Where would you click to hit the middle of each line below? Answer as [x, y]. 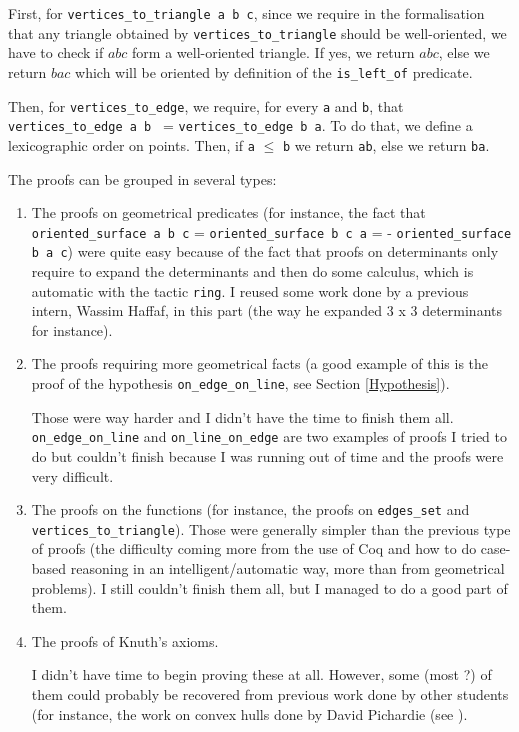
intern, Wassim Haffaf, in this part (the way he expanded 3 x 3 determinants [266, 310]
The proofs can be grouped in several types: [142, 178]
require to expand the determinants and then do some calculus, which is [252, 271]
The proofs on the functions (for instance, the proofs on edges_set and [250, 509]
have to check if [56, 52]
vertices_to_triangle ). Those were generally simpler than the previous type [271, 528]
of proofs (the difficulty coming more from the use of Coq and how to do [254, 548]
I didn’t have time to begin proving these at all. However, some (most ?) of [261, 674]
